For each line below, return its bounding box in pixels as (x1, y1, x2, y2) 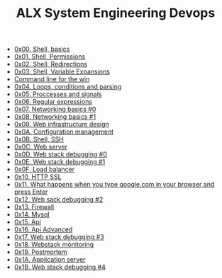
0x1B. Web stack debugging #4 (13, 263, 106, 272)
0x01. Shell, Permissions (13, 52, 86, 61)
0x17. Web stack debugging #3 (13, 233, 104, 241)
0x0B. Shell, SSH (13, 135, 64, 144)
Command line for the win (13, 75, 90, 83)
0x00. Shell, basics (13, 45, 70, 54)
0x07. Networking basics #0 (13, 105, 96, 114)
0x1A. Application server (13, 255, 86, 264)
